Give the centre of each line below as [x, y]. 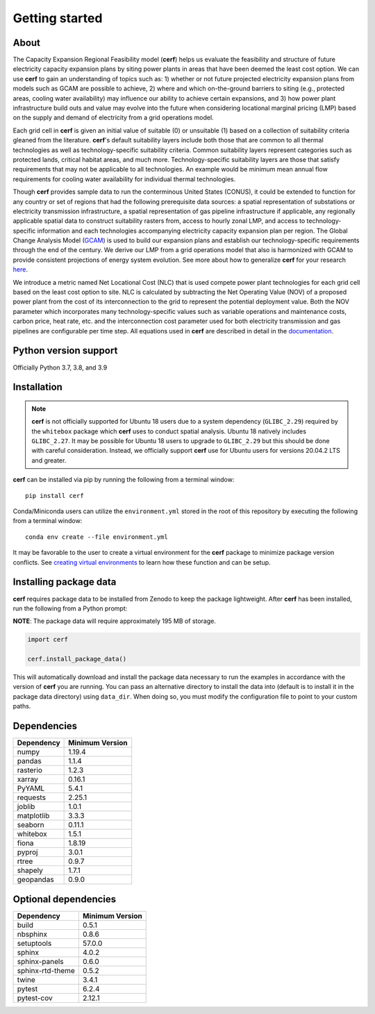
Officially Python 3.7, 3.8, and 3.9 [60, 367]
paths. [22, 706]
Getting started [58, 18]
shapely [30, 870]
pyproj [27, 852]
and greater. [49, 460]
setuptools [34, 943]
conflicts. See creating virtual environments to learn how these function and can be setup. [142, 562]
